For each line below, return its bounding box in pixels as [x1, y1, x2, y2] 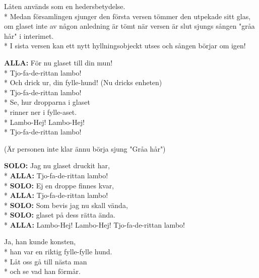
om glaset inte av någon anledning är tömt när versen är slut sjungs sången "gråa [4, 21, 255, 31]
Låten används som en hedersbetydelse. [4, 1, 125, 11]
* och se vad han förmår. [4, 266, 81, 276]
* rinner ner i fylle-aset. [4, 106, 77, 117]
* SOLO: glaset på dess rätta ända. [4, 210, 116, 220]
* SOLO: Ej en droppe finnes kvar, [4, 180, 114, 190]
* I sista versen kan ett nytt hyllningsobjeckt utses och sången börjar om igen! [4, 40, 246, 51]
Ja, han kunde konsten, [4, 236, 76, 247]
